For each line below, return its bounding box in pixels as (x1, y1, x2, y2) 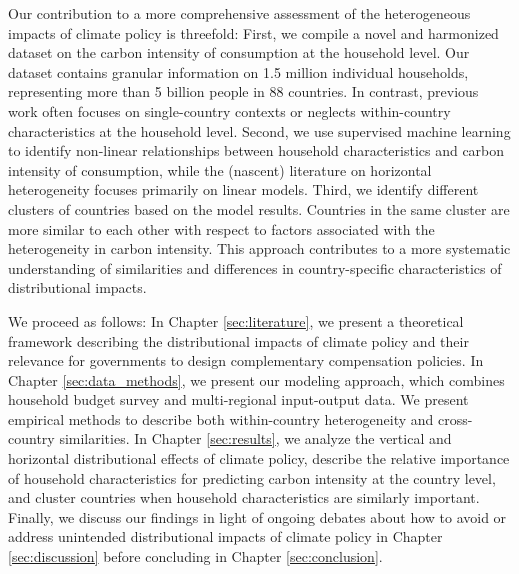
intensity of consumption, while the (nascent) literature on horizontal (8, 159, 432, 180)
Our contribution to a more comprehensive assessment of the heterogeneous (8, 3, 471, 23)
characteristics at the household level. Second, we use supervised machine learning (8, 120, 511, 141)
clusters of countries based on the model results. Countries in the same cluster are (8, 198, 510, 219)
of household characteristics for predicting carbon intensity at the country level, (8, 467, 496, 488)
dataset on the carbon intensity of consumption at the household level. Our (8, 42, 470, 63)
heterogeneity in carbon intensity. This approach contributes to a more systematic (8, 238, 511, 259)
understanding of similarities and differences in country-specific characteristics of (8, 257, 502, 278)
